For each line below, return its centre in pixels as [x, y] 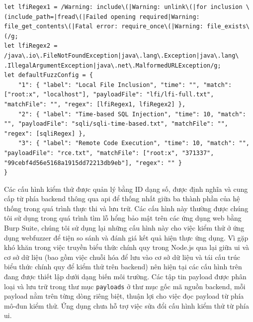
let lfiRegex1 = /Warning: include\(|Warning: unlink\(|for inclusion [123, 7]
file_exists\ [228, 27]
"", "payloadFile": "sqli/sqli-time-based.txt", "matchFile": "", [116, 124]
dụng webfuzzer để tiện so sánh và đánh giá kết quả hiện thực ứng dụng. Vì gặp [126, 237]
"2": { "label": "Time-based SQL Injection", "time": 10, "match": [132, 114]
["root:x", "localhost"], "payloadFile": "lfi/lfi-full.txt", [109, 95]
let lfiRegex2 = [31, 46]
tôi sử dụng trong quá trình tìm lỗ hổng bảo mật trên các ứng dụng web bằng [123, 218]
